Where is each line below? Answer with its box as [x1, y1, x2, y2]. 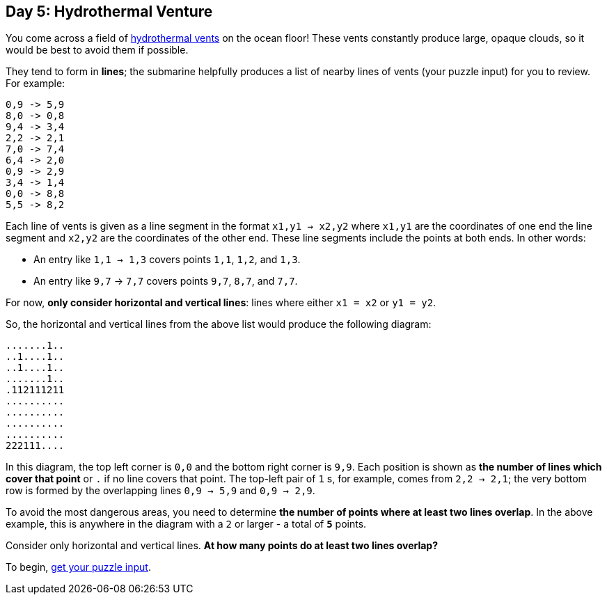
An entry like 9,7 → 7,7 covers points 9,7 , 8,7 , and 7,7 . [33, 275, 298, 287]
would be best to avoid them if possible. [6, 44, 189, 56]
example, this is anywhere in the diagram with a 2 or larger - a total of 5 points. [6, 518, 367, 530]
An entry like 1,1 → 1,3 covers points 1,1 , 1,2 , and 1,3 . [33, 253, 301, 266]
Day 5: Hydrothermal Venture [6, 3, 213, 20]
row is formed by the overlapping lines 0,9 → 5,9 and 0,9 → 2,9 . [6, 484, 315, 497]
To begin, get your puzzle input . [6, 561, 151, 574]
